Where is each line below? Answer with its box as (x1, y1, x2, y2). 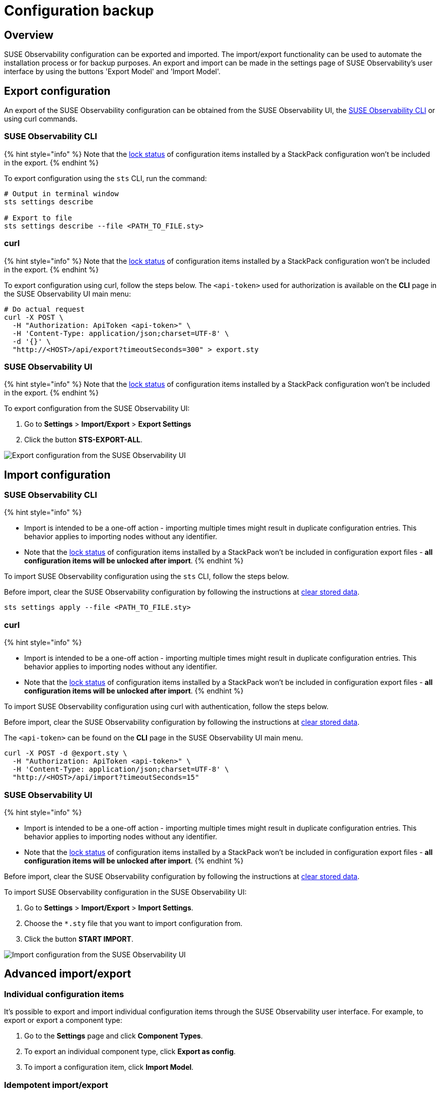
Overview (4, 28, 54, 41)
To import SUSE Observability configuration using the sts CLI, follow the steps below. (4, 572, 289, 581)
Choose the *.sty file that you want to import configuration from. (24, 918, 243, 928)
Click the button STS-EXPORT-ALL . (24, 435, 143, 444)
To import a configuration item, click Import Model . (24, 1063, 194, 1072)
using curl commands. (4, 114, 78, 124)
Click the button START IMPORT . (24, 934, 133, 943)
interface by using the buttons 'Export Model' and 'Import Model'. (4, 67, 221, 76)
